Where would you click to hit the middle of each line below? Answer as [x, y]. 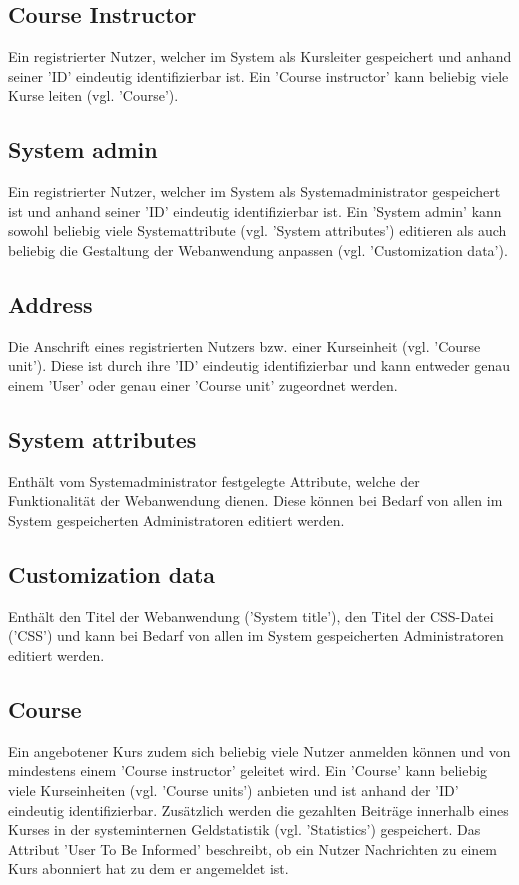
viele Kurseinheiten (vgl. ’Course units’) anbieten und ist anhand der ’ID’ [233, 789]
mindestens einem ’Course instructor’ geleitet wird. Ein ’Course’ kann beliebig [248, 770]
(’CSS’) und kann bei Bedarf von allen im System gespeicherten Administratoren [256, 635]
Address [50, 303]
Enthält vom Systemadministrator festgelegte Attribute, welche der [214, 480]
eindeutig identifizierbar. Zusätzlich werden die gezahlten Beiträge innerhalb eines [258, 809]
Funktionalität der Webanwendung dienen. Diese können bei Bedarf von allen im [255, 500]
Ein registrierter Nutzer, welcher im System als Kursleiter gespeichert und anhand [260, 56]
